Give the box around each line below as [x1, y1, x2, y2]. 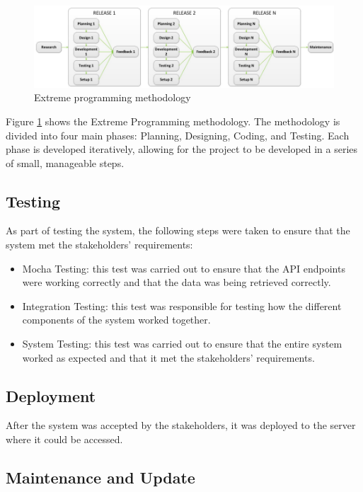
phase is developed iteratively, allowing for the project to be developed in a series [6, 142, 358, 156]
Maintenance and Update [6, 467, 195, 488]
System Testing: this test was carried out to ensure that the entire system [22, 336, 342, 351]
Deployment [6, 384, 96, 406]
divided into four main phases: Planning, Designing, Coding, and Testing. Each [6, 127, 350, 142]
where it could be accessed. [6, 432, 123, 447]
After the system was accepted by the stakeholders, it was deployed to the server [6, 418, 356, 433]
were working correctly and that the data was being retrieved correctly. [22, 275, 331, 290]
